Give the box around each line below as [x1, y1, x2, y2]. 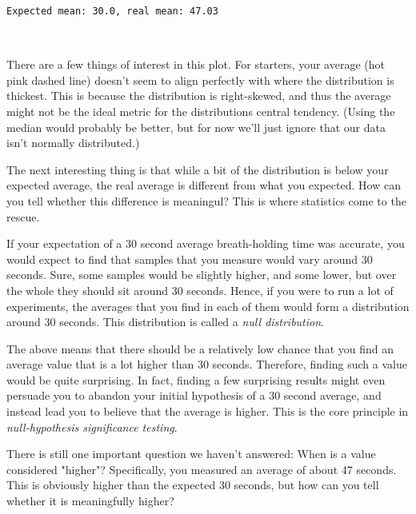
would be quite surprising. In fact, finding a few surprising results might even [6, 371, 386, 388]
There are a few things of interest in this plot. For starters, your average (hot [6, 56, 385, 73]
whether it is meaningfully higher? [6, 492, 174, 509]
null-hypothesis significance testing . [6, 418, 178, 435]
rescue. [6, 208, 40, 225]
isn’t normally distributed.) [6, 134, 140, 151]
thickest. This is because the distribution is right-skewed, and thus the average [6, 87, 391, 104]
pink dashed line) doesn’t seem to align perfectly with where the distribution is [6, 71, 394, 88]
